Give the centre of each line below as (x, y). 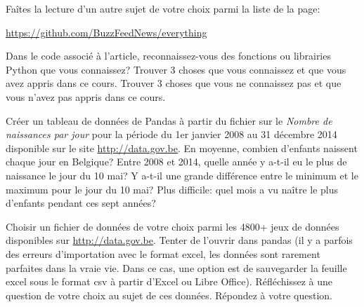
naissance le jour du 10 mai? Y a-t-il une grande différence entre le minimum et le (182, 175)
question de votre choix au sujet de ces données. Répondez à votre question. (169, 295)
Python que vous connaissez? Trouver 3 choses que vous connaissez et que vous (176, 69)
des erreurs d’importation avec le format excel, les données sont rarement (163, 253)
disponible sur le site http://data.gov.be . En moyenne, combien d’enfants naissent (182, 148)
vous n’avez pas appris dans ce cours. (86, 96)
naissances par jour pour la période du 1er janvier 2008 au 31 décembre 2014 (171, 134)
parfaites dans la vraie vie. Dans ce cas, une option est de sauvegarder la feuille (176, 267)
